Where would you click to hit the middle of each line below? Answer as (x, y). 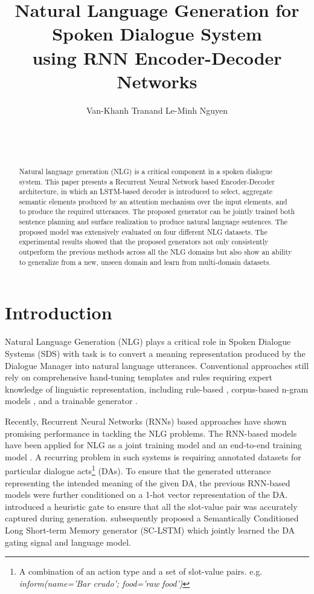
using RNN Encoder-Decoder (157, 57)
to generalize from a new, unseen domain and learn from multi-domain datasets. (145, 262)
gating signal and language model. (68, 542)
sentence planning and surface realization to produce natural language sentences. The (153, 222)
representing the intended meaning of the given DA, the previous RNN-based (148, 482)
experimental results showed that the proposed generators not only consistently (144, 242)
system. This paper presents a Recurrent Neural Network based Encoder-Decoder (147, 181)
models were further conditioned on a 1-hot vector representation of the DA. (146, 494)
